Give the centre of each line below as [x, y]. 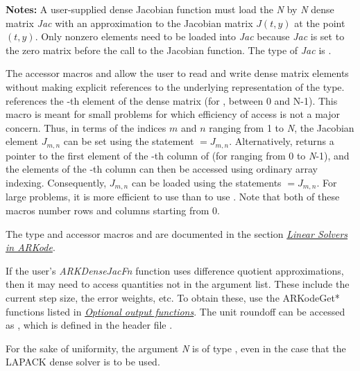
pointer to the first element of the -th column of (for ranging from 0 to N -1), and [178, 155]
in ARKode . [31, 247]
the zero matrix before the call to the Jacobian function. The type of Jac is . [169, 50]
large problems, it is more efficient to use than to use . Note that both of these [173, 197]
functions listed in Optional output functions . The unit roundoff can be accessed [175, 311]
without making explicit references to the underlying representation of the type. [175, 86]
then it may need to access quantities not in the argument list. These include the [178, 284]
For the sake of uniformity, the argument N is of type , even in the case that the [176, 348]
